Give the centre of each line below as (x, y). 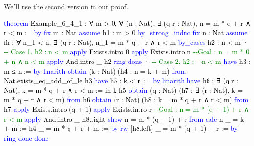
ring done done (26, 137)
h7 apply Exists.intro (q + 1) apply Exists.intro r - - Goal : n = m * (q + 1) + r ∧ (127, 109)
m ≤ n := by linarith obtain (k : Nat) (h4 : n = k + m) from (95, 71)
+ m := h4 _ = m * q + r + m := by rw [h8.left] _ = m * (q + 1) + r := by (121, 128)
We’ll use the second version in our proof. (66, 6)
